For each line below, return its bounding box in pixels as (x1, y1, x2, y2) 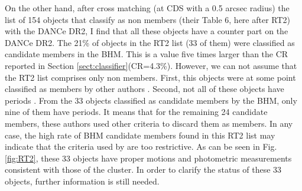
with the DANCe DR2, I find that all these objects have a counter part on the (5, 25, 288, 37)
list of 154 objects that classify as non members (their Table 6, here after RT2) (5, 13, 291, 25)
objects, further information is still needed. (5, 174, 160, 187)
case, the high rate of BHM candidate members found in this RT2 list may (5, 129, 275, 141)
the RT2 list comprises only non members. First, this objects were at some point (5, 71, 296, 83)
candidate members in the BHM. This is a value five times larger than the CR (5, 48, 288, 60)
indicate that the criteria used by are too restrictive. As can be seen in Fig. (5, 140, 277, 153)
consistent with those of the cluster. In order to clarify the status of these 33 (5, 163, 282, 176)
